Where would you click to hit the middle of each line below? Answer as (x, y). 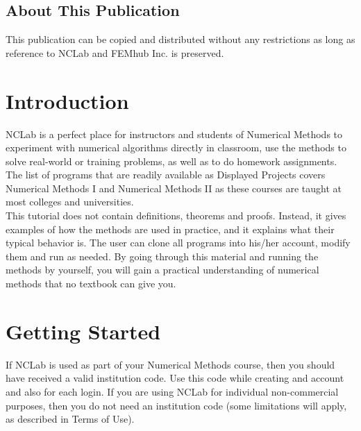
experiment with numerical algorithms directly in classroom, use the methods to (176, 147)
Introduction (67, 100)
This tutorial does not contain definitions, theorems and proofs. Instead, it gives (176, 215)
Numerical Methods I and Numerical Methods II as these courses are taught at (174, 188)
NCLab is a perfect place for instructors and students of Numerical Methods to (174, 134)
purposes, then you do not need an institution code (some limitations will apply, (176, 405)
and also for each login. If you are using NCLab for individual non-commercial (172, 391)
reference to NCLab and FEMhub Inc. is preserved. (115, 52)
